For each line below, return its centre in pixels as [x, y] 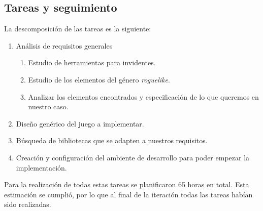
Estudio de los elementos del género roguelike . [99, 79]
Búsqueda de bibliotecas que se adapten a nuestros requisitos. [112, 140]
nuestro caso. [48, 107]
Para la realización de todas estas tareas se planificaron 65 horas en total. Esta [127, 184]
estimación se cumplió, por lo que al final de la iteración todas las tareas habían [128, 194]
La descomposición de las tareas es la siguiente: [78, 29]
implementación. [41, 167]
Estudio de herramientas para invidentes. [92, 62]
